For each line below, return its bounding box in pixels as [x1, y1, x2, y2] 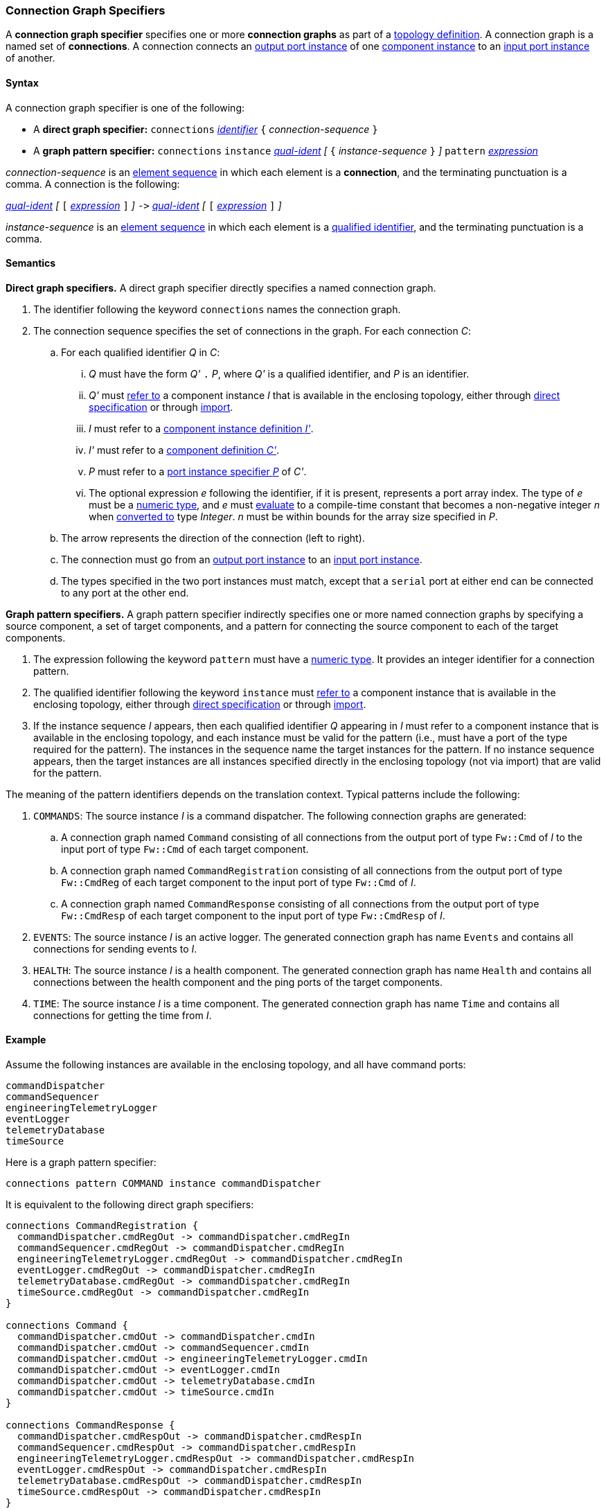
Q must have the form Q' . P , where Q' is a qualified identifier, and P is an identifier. [89, 367, 470, 380]
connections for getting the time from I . [33, 1009, 212, 1021]
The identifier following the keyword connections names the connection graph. [33, 303, 401, 315]
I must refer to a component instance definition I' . [89, 422, 314, 434]
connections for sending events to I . [33, 942, 197, 955]
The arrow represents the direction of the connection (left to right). [61, 531, 365, 544]
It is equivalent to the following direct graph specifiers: [6, 1199, 254, 1211]
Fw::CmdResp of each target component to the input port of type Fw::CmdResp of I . [61, 909, 445, 921]
